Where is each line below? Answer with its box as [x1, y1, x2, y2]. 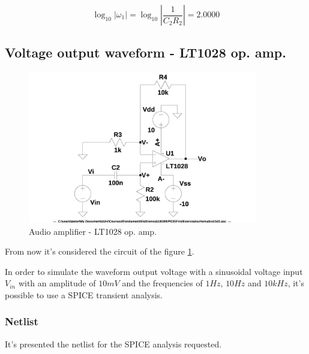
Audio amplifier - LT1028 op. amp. [29, 225, 157, 237]
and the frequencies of [122, 277, 203, 289]
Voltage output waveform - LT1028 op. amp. [5, 43, 286, 62]
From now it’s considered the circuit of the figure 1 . [5, 245, 194, 258]
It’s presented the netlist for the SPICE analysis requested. [5, 337, 222, 350]
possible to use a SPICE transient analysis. [5, 288, 163, 301]
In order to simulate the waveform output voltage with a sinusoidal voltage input [5, 265, 303, 277]
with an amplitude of [18, 277, 96, 289]
